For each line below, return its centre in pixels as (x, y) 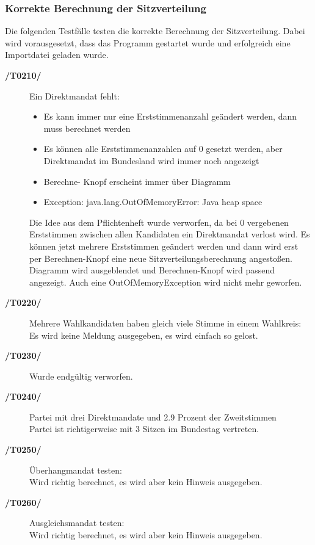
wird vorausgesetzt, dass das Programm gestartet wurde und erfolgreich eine (148, 42)
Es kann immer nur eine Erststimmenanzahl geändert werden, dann (170, 116)
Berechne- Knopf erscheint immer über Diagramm (137, 181)
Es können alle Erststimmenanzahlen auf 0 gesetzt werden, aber (163, 149)
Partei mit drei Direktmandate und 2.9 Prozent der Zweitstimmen (153, 417)
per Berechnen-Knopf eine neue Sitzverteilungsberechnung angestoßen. (161, 258)
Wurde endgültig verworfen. (81, 376)
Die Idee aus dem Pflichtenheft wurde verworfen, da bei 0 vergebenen (159, 222)
